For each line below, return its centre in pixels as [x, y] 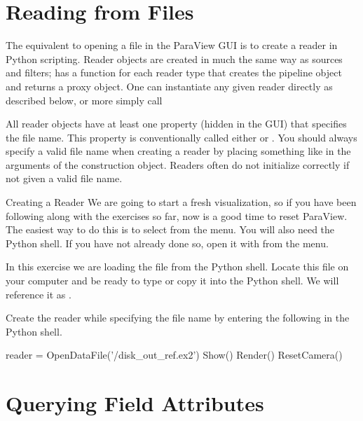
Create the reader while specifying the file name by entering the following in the [178, 318]
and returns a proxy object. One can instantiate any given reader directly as [169, 86]
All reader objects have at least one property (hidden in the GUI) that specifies [176, 124]
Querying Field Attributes [135, 403]
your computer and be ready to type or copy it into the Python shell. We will [172, 281]
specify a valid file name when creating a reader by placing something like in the [178, 151]
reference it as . [39, 294]
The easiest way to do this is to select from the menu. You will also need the [170, 229]
